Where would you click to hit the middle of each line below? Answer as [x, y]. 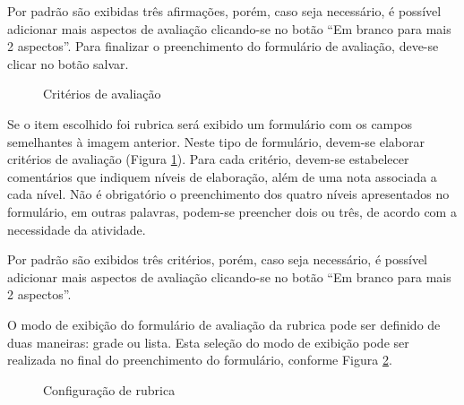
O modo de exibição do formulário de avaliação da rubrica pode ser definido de [224, 324]
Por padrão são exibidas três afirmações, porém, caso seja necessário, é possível [224, 11]
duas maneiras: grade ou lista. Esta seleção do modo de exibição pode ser [208, 342]
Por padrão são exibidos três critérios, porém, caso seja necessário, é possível [218, 259]
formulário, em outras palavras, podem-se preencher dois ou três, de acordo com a [232, 211]
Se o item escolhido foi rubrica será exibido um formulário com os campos [210, 123]
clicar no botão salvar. [68, 63]
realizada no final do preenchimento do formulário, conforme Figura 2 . [200, 360]
